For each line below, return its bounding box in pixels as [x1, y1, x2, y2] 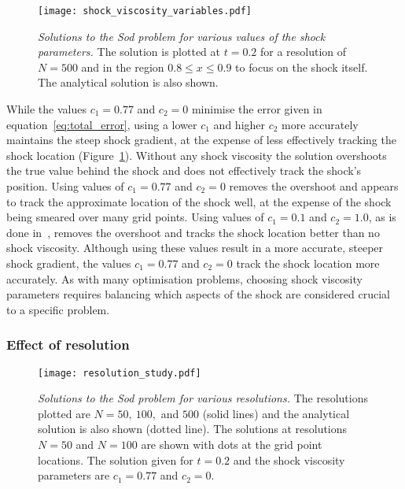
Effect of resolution [6, 335, 130, 354]
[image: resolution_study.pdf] [38, 367, 201, 379]
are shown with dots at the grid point [141, 436, 322, 452]
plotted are [38, 405, 90, 421]
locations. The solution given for [38, 451, 193, 468]
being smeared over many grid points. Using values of [6, 209, 264, 225]
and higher [213, 116, 266, 132]
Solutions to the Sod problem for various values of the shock [38, 28, 326, 44]
